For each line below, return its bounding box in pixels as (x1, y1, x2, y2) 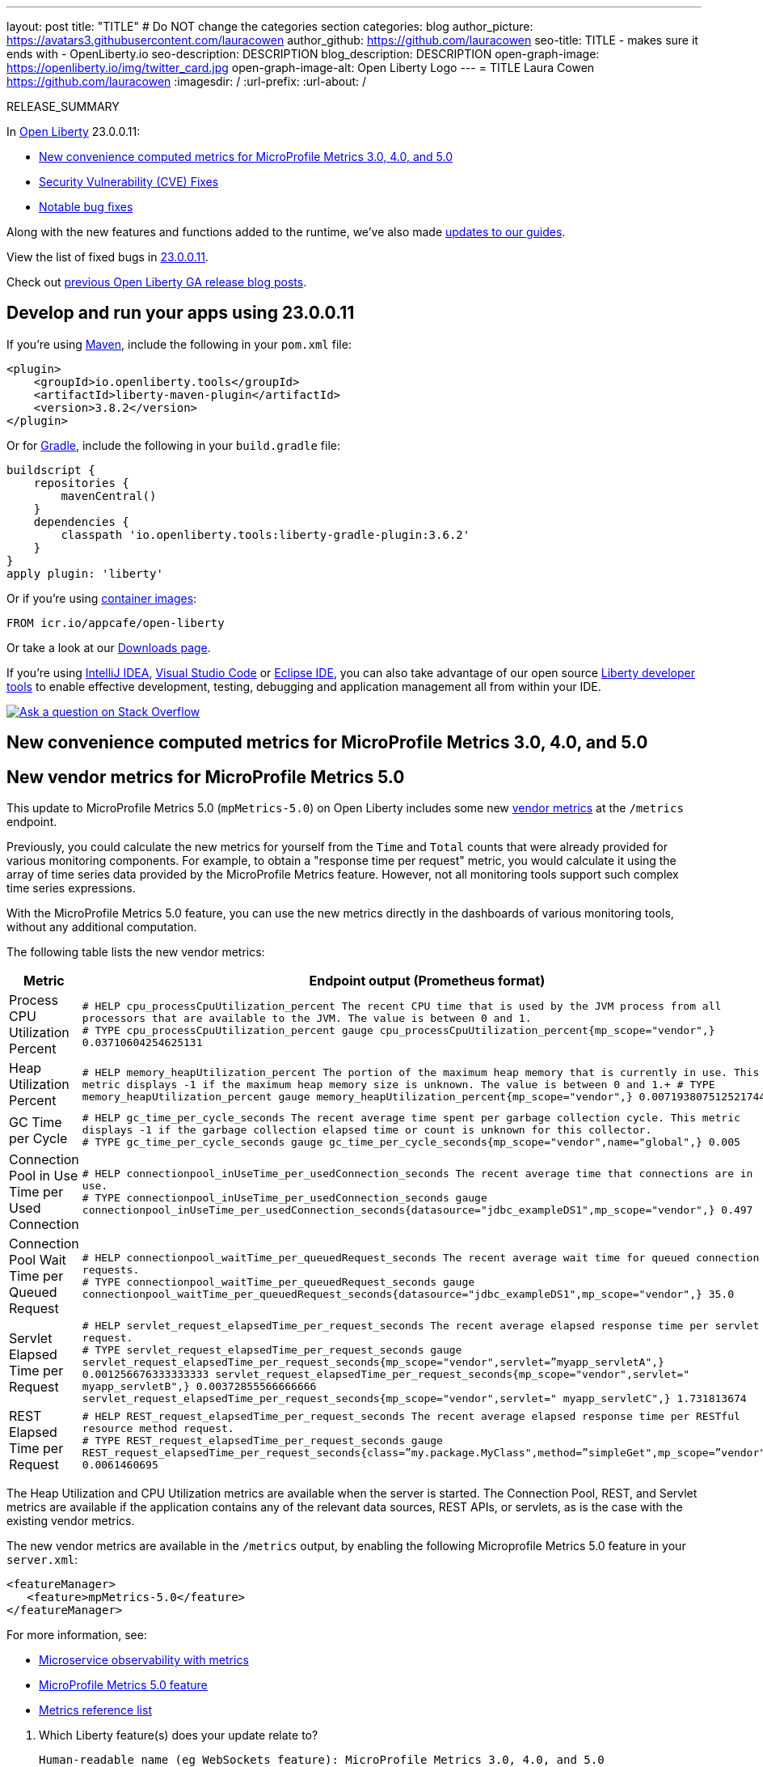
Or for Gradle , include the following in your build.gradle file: (6, 438, 341, 452)
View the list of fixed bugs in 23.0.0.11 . (6, 250, 209, 264)
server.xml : (6, 1553, 78, 1567)
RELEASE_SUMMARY (6, 100, 120, 113)
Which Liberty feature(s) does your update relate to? (39, 1728, 318, 1743)
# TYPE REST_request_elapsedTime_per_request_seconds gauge (82, 1434, 443, 1447)
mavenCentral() (61, 489, 157, 502)
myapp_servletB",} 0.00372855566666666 (82, 1380, 317, 1393)
